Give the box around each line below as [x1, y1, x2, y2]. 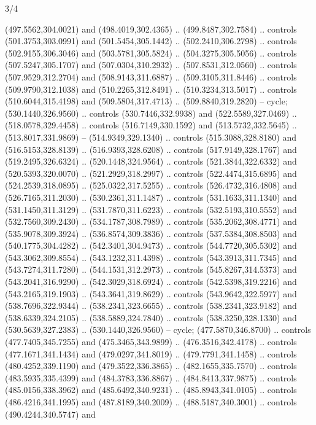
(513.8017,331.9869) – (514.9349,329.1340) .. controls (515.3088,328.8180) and [5, 130, 296, 143]
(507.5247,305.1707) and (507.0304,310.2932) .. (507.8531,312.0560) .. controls [5, 58, 297, 71]
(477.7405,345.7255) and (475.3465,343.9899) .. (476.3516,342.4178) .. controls [5, 335, 297, 348]
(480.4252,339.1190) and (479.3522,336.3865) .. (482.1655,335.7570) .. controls [5, 359, 297, 372]
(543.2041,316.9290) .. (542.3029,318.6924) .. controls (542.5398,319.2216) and [5, 275, 297, 288]
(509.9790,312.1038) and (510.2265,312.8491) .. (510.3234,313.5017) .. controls [5, 82, 297, 95]
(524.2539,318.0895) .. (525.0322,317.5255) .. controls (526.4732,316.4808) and [5, 179, 297, 192]
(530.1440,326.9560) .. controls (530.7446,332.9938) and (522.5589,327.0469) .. [5, 106, 297, 119]
